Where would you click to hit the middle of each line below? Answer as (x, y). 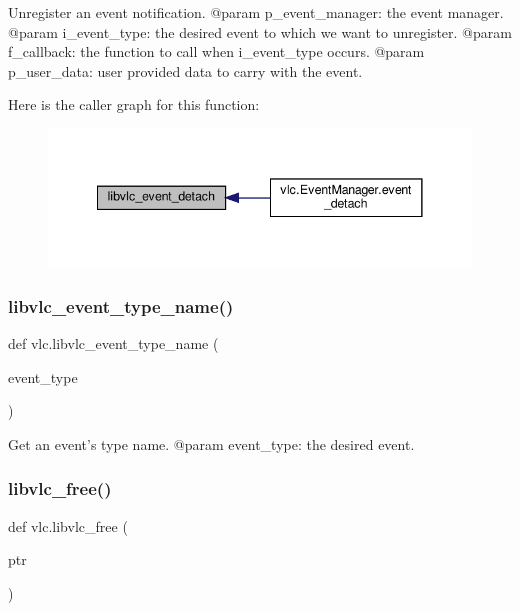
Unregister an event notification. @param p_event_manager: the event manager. (256, 12)
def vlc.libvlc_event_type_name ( (113, 343)
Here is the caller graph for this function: (134, 104)
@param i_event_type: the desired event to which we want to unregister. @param (260, 31)
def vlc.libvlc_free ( (68, 525)
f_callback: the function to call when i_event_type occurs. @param (216, 51)
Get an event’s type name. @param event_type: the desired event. (211, 443)
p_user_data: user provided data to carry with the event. (185, 70)
